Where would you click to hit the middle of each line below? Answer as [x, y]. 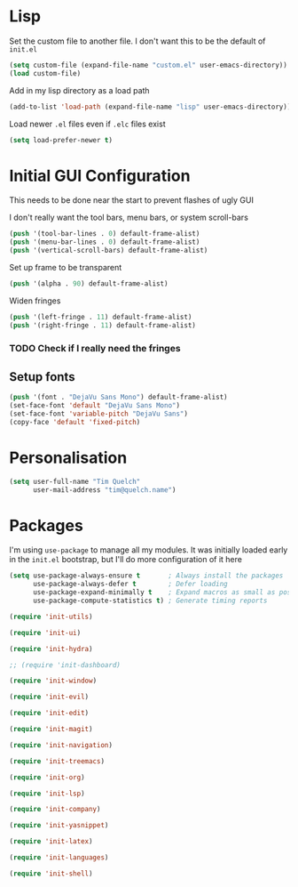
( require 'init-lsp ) [47, 794]
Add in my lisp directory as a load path [79, 90]
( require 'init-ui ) [45, 633]
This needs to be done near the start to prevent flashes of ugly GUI [132, 200]
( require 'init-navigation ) [61, 745]
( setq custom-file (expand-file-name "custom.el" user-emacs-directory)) [149, 65]
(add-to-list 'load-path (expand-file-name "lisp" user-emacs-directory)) [150, 107]
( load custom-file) [45, 73]
